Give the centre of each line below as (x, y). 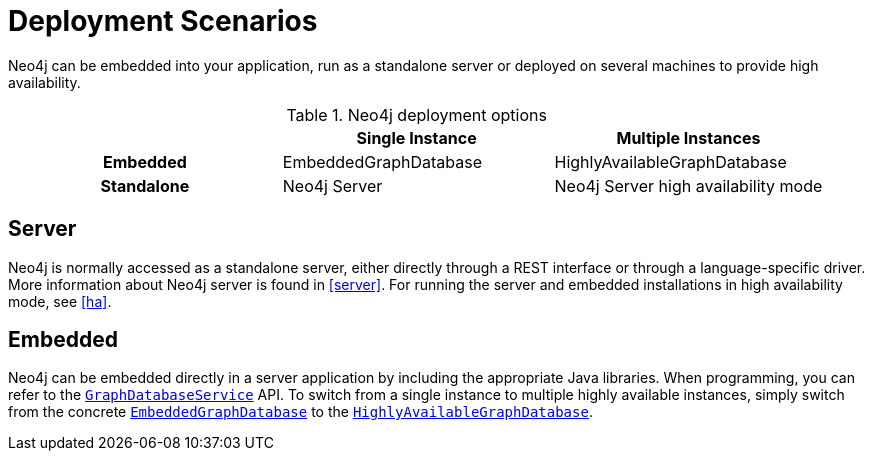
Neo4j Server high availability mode (688, 185)
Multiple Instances (688, 137)
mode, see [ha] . (60, 301)
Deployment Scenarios (163, 21)
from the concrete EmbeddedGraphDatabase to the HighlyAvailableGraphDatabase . (300, 412)
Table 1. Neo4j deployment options (416, 114)
